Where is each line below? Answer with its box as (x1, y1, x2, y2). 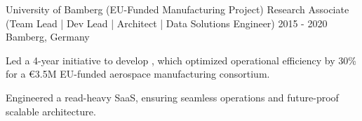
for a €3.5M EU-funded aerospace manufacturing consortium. (6, 66, 270, 81)
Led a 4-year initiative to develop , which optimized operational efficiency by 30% (6, 52, 356, 67)
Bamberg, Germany (6, 29, 90, 44)
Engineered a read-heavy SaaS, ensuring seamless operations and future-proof (6, 90, 339, 104)
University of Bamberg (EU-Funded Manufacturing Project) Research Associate (6, 2, 349, 16)
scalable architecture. (6, 104, 96, 118)
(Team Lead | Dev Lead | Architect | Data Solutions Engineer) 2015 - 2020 (6, 15, 328, 30)
